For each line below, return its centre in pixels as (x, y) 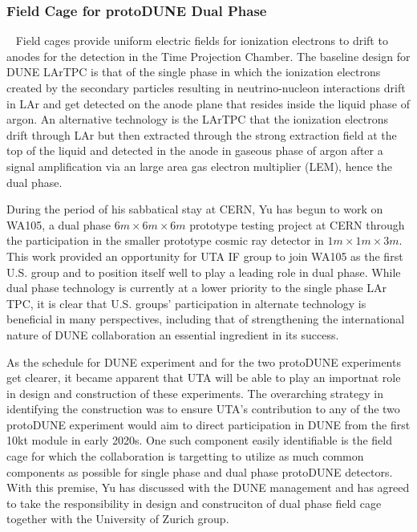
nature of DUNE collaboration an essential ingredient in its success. (173, 334)
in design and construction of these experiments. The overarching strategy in (195, 393)
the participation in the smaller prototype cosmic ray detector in (165, 240)
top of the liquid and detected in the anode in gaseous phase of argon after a (195, 150)
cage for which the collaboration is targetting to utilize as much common (185, 456)
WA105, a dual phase (59, 224)
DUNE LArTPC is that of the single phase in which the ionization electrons (194, 72)
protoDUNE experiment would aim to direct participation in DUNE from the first (208, 424)
